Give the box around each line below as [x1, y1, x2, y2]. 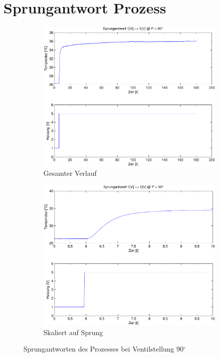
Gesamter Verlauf [43, 168, 97, 178]
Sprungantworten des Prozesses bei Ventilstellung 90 [23, 344, 184, 354]
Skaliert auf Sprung [43, 327, 103, 337]
